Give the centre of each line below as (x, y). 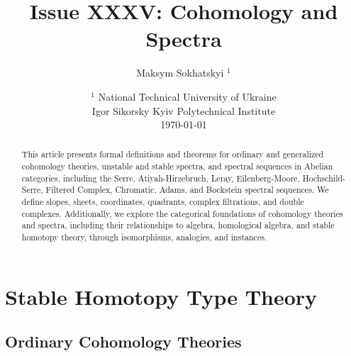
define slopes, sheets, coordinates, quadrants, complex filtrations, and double (163, 202)
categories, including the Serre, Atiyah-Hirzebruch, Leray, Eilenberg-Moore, (161, 178)
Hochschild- (324, 178)
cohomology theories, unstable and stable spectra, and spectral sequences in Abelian (177, 166)
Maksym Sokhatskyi (180, 73)
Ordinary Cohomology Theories (123, 341)
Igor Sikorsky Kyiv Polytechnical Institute (184, 110)
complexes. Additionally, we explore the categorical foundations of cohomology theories (182, 213)
